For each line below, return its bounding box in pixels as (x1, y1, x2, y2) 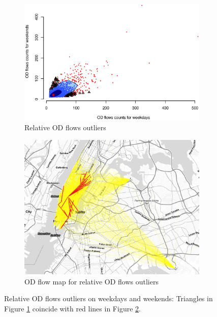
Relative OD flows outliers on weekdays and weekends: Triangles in (4, 293, 213, 304)
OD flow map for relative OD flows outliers (24, 276, 159, 286)
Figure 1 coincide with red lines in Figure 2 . (4, 303, 141, 313)
